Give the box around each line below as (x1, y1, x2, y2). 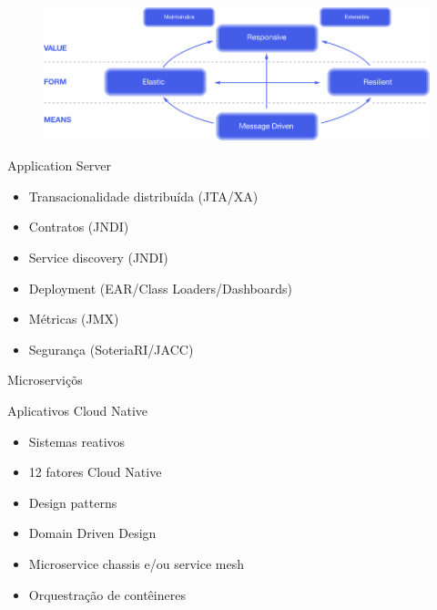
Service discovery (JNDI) (28, 247, 168, 266)
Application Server (7, 156, 112, 175)
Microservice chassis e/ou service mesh (28, 553, 244, 573)
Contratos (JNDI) (28, 217, 129, 236)
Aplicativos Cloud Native (7, 400, 148, 419)
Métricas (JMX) (28, 309, 119, 328)
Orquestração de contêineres (28, 584, 186, 604)
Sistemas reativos (28, 431, 126, 450)
